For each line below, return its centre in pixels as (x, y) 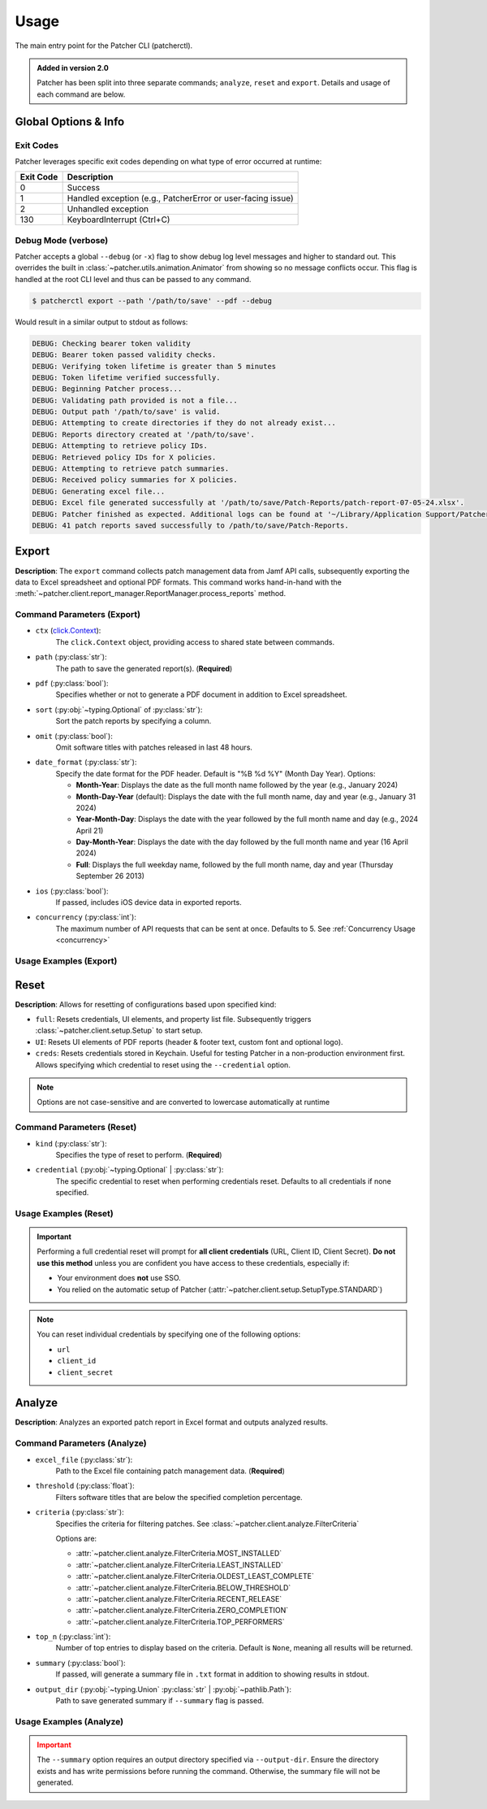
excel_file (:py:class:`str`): (84, 1459)
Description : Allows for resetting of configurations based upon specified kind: (146, 1004)
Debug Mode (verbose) (62, 240)
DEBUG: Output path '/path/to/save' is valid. (126, 412)
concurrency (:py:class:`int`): (86, 917)
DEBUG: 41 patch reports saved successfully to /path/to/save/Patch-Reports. (190, 526)
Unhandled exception (108, 209)
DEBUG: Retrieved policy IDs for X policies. (124, 457)
